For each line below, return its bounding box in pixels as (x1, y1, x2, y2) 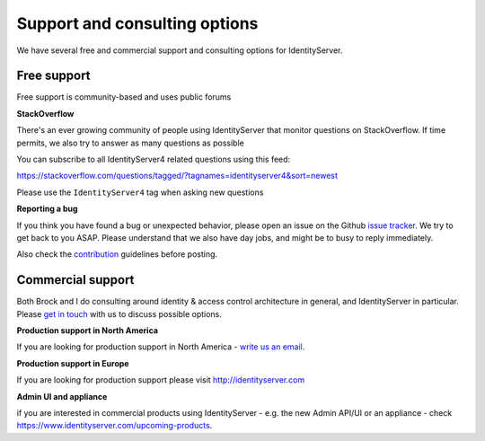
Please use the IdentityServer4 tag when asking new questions (16, 187, 264, 198)
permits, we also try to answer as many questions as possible (16, 137, 244, 148)
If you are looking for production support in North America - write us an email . (16, 341, 305, 352)
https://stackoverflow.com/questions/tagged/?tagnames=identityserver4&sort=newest (16, 171, 339, 181)
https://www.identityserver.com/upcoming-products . (16, 420, 213, 431)
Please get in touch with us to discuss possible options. (16, 308, 222, 319)
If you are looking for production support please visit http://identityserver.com (16, 375, 305, 385)
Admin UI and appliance (16, 391, 108, 401)
